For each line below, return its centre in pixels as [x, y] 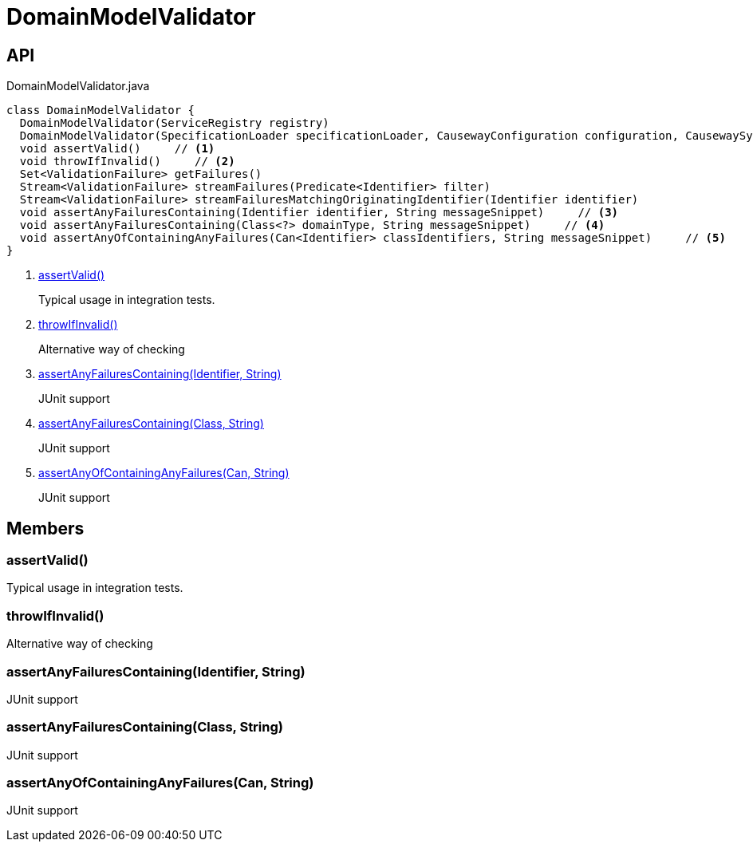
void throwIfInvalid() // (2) [127, 162]
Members [45, 528]
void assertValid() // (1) [117, 149]
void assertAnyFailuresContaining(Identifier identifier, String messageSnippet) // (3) [319, 213]
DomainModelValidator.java [78, 86]
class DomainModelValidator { [101, 110]
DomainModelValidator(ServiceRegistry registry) [174, 123]
